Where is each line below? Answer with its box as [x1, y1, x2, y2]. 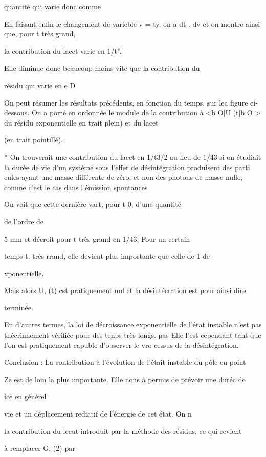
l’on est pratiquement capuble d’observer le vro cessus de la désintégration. [4, 339, 239, 350]
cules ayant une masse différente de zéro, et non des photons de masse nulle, [4, 172, 243, 182]
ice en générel [4, 391, 47, 402]
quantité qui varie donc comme [4, 1, 101, 11]
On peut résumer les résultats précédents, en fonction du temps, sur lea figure [4, 97, 248, 108]
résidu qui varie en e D [4, 79, 76, 90]
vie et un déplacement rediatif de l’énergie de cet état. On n [4, 408, 192, 419]
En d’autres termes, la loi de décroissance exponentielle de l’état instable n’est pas [4, 319, 262, 330]
